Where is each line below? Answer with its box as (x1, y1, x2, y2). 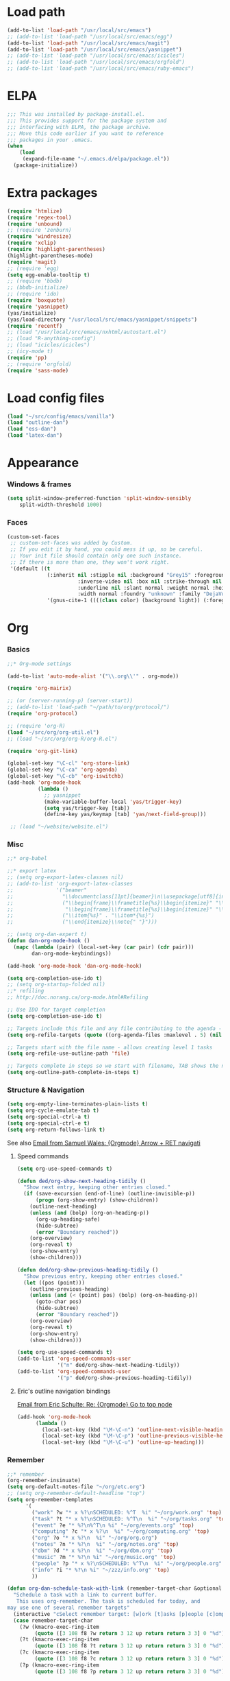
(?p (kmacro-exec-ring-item (19, 1661, 99, 1669)
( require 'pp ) (7, 354, 48, 361)
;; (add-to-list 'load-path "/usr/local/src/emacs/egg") (7, 33, 173, 40)
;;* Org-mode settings (7, 660, 72, 667)
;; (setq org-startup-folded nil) (7, 981, 106, 988)
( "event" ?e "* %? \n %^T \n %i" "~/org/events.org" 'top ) (31, 1522, 194, 1529)
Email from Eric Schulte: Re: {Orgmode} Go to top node (16, 1400, 172, 1408)
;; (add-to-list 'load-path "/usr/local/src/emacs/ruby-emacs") (7, 65, 194, 72)
